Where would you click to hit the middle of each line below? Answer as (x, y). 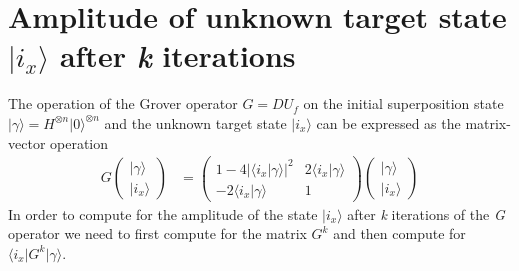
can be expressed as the (388, 122)
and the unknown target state (195, 122)
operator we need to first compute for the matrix (157, 233)
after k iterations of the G (426, 213)
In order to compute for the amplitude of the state (163, 213)
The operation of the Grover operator (123, 103)
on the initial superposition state (403, 103)
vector (27, 142)
